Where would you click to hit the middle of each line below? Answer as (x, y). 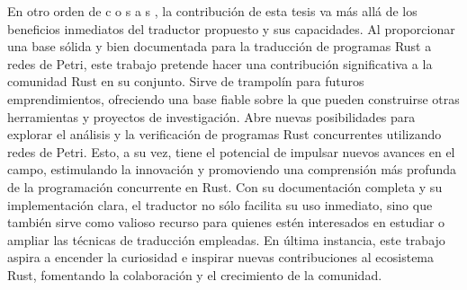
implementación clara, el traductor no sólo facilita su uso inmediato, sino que (220, 204)
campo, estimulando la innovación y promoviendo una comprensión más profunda (232, 169)
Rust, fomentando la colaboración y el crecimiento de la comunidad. (195, 274)
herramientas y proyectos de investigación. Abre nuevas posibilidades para (211, 116)
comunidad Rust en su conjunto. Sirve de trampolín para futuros (186, 81)
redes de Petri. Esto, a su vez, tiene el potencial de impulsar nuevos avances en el (231, 151)
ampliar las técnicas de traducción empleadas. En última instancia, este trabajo (226, 239)
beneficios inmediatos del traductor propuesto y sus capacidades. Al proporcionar (231, 28)
